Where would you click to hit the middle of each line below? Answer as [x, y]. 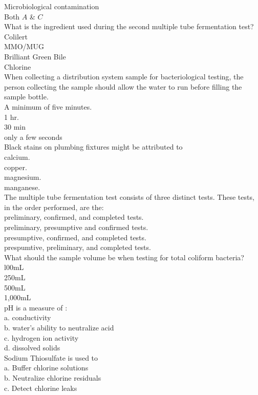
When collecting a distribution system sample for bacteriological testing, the [124, 77]
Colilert [16, 36]
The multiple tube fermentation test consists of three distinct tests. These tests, [129, 197]
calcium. [17, 157]
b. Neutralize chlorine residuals [53, 377]
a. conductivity [28, 317]
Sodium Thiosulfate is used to [51, 357]
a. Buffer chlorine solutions [46, 368]
